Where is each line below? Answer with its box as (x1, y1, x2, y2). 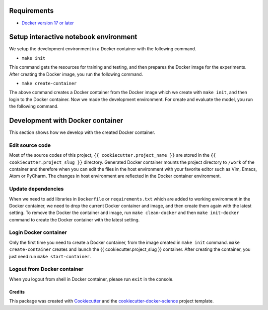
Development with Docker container (9, 116, 124, 124)
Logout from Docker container (9, 266, 84, 273)
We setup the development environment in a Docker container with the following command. (9, 46, 197, 52)
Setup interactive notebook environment (9, 33, 137, 41)
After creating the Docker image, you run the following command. (9, 71, 143, 77)
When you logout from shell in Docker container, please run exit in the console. (9, 276, 174, 282)
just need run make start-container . (9, 253, 91, 259)
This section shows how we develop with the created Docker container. (9, 129, 155, 135)
